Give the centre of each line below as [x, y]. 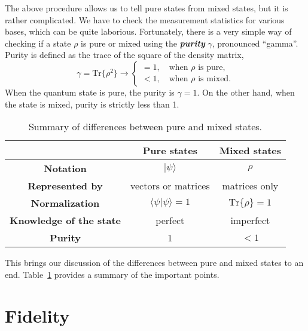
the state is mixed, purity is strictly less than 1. [92, 104]
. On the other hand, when [246, 92]
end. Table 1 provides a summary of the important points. [112, 274]
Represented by [65, 186]
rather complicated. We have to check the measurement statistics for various [145, 19]
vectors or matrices [170, 186]
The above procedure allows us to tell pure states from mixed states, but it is [147, 8]
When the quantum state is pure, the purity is [90, 92]
